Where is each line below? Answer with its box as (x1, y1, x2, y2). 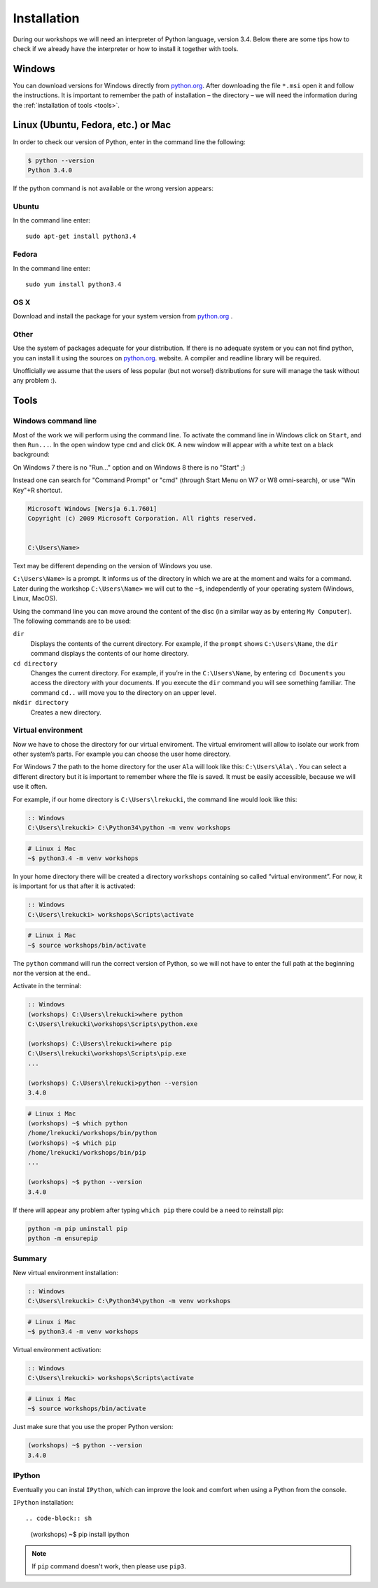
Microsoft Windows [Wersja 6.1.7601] (27, 505, 157, 512)
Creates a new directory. (30, 708, 101, 717)
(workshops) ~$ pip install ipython (30, 1530, 129, 1538)
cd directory (13, 659, 58, 668)
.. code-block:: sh (25, 1515, 92, 1522)
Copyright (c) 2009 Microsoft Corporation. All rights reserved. (27, 514, 257, 522)
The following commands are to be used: (13, 617, 131, 625)
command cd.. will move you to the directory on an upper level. (30, 688, 217, 696)
